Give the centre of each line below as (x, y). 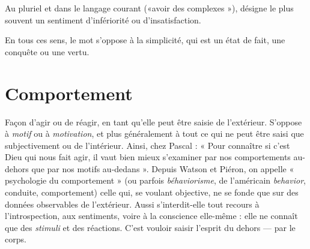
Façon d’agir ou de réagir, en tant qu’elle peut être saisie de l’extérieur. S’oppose (153, 121)
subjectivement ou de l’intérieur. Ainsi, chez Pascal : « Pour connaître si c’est (147, 145)
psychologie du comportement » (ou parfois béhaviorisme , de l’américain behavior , (155, 180)
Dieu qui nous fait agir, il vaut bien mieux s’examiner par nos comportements (148, 157)
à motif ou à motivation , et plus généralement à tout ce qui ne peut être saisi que (154, 133)
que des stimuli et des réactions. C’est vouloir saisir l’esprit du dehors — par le (150, 227)
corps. (16, 239)
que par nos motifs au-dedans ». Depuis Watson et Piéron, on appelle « (163, 168)
